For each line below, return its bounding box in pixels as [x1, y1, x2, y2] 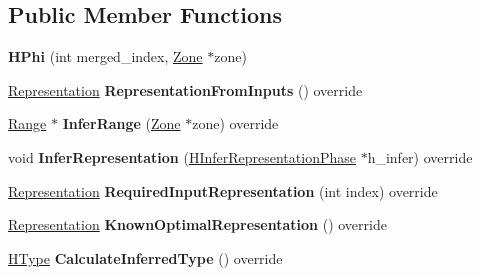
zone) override [192, 113, 279, 134]
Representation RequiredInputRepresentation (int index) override [8, 180, 438, 201]
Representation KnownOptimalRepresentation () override [8, 214, 387, 235]
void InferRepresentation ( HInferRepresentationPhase [8, 146, 356, 167]
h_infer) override [367, 146, 473, 167]
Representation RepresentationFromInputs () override [8, 79, 363, 100]
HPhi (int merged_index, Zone [8, 46, 203, 67]
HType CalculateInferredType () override [8, 247, 283, 268]
